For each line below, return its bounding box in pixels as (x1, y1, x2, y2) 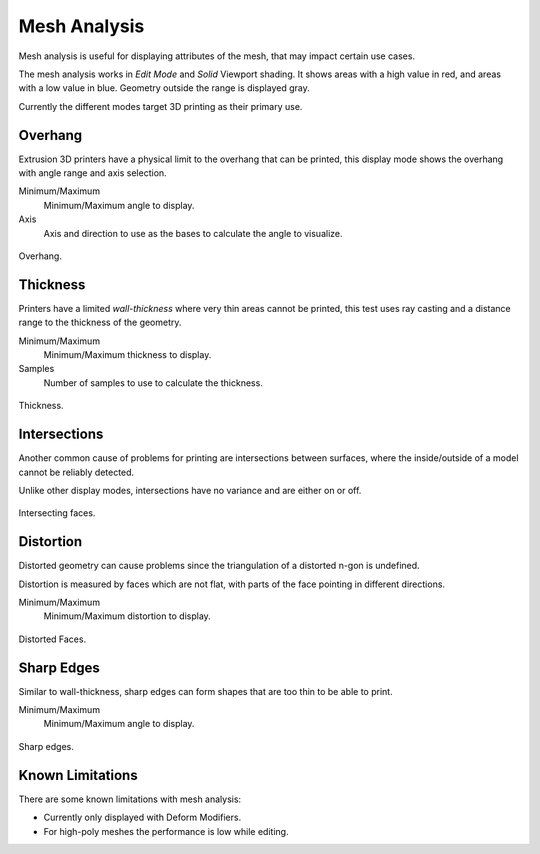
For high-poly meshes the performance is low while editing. (43, 825, 289, 837)
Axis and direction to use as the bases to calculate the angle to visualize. (43, 227, 344, 239)
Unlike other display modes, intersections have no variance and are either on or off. (18, 484, 362, 496)
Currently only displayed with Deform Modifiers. (43, 811, 242, 824)
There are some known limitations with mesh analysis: (18, 793, 242, 805)
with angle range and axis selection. (18, 167, 167, 179)
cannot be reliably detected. (18, 466, 135, 478)
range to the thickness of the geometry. (18, 316, 182, 329)
